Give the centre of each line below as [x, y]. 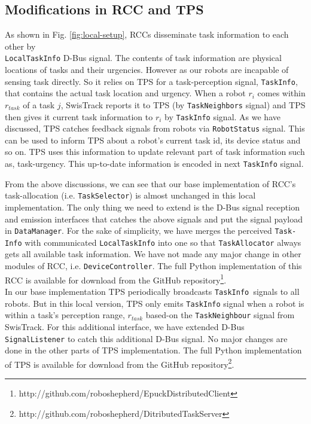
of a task [39, 104]
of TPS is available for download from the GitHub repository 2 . [120, 363]
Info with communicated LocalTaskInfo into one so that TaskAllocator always [153, 242]
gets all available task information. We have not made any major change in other [153, 254]
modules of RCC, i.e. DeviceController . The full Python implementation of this [153, 266]
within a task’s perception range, [65, 315]
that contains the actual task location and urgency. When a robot [125, 93]
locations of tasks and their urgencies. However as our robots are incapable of [147, 70]
